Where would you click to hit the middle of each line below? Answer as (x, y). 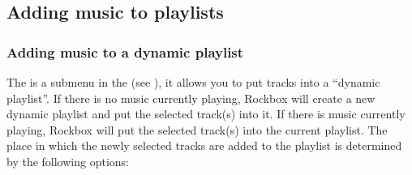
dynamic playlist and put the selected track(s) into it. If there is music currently (206, 114)
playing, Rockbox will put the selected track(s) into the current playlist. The (197, 129)
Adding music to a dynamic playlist (125, 51)
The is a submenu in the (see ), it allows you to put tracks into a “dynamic (193, 82)
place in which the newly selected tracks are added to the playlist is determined (204, 145)
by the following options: (68, 161)
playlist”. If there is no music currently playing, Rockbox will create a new (191, 98)
